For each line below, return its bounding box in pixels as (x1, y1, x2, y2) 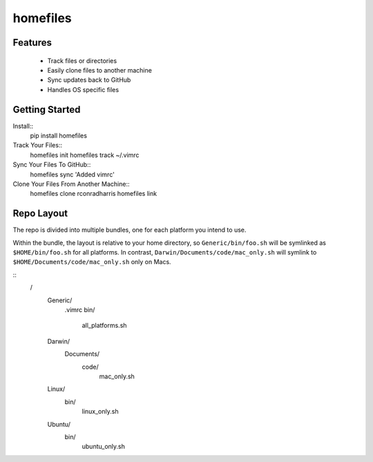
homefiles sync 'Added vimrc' (30, 170, 115, 178)
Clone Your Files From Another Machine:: (12, 180, 130, 188)
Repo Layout (12, 207, 68, 219)
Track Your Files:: (12, 141, 62, 149)
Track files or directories (47, 56, 117, 65)
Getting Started (12, 104, 81, 115)
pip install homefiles (30, 131, 88, 140)
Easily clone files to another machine (47, 66, 152, 74)
